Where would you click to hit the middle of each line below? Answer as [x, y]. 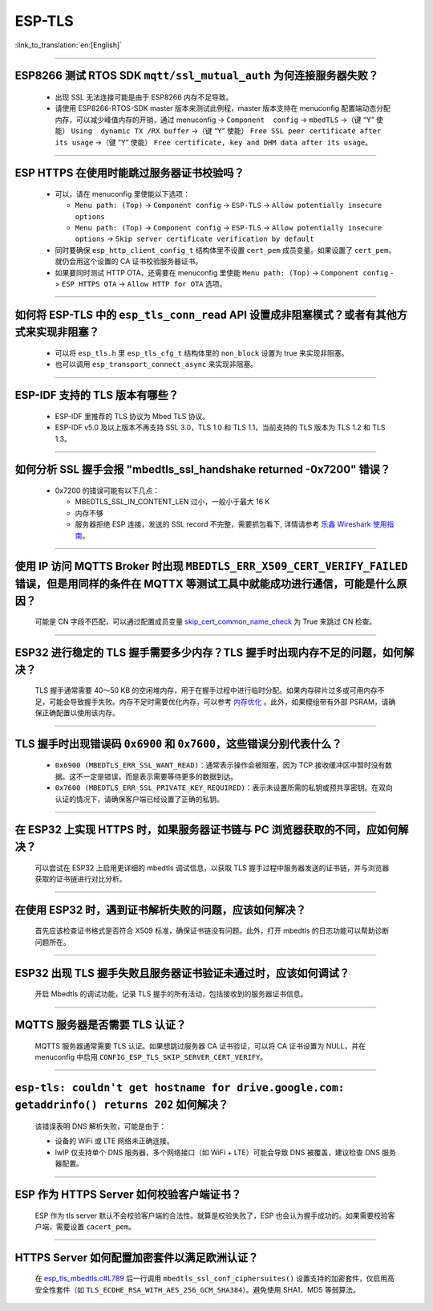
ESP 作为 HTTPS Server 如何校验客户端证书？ [128, 1194]
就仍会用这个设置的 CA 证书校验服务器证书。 [129, 262]
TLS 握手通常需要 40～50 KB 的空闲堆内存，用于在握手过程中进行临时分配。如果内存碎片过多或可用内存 [206, 690]
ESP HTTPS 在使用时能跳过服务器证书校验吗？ [129, 173]
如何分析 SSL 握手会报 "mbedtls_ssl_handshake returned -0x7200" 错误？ [202, 470]
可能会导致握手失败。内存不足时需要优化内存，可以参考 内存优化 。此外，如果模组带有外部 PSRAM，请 [219, 702]
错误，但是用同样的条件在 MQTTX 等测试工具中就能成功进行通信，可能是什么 [206, 584]
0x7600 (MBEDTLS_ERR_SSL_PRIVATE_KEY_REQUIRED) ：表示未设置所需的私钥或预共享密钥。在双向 [224, 788]
